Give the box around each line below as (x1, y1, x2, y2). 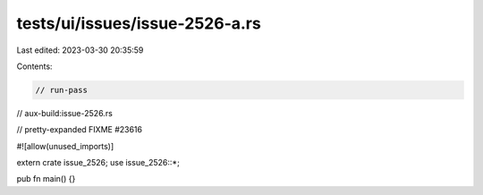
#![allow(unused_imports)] (16, 140, 114, 151)
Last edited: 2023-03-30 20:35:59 (16, 45, 144, 55)
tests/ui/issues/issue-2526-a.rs (16, 13, 261, 33)
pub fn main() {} (16, 174, 76, 184)
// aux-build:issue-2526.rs (16, 107, 114, 118)
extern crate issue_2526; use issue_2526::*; (16, 157, 181, 168)
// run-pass (35, 85, 89, 95)
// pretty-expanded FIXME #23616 (16, 124, 143, 135)
